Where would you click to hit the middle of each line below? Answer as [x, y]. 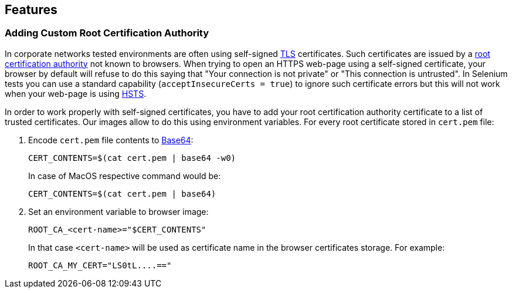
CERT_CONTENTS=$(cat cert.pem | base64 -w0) [132, 158]
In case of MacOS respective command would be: [125, 176]
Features [31, 10]
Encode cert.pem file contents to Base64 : [111, 140]
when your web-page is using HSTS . [76, 93]
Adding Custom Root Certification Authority [107, 33]
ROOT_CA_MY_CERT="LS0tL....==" [100, 265]
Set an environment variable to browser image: [118, 211]
